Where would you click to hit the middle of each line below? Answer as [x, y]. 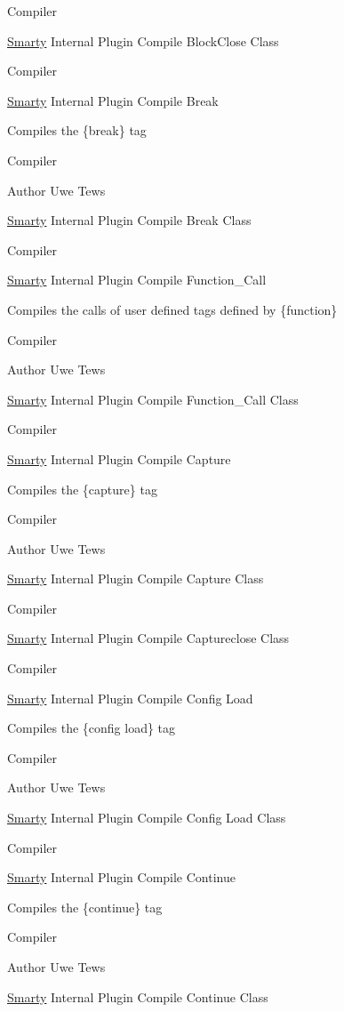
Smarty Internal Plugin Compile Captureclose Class [148, 638]
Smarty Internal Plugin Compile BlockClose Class [143, 40]
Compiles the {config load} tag [92, 728]
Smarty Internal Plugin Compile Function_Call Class [153, 399]
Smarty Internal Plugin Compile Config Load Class [147, 818]
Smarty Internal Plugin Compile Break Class [129, 220]
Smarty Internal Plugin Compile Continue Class [138, 996]
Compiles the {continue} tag [85, 907]
